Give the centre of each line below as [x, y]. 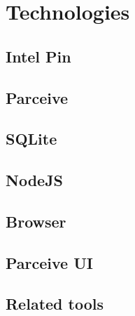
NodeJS [35, 180]
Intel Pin [38, 56]
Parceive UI [49, 262]
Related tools [55, 304]
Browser [36, 221]
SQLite [31, 139]
